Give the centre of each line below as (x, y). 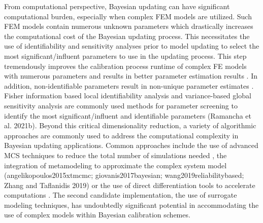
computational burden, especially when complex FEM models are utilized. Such (128, 16)
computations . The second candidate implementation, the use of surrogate (121, 195)
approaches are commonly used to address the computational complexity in (121, 135)
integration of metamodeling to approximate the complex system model (116, 165)
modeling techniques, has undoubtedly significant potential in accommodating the (131, 205)
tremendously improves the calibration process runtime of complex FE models (125, 66)
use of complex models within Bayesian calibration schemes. (97, 215)
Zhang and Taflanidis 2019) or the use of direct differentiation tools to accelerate (130, 185)
